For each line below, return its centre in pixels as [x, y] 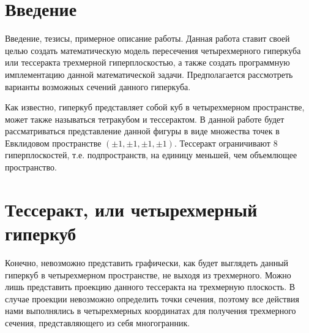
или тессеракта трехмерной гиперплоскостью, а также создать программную [147, 62]
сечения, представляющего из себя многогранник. [98, 322]
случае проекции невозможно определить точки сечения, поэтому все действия [152, 298]
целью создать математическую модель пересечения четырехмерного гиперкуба [153, 50]
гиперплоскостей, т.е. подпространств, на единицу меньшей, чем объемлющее [151, 155]
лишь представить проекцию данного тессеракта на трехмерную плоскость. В [150, 287]
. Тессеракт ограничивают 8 [226, 143]
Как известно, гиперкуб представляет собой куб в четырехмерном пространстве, [155, 107]
